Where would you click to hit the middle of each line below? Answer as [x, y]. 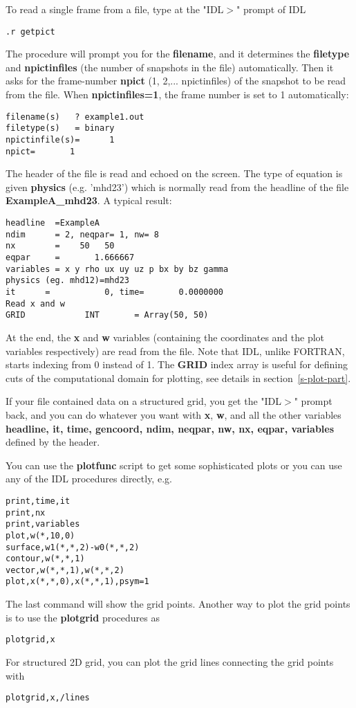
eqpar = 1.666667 [70, 257]
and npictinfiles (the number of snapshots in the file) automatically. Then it [170, 67]
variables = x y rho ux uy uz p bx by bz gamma [117, 269]
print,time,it [38, 501]
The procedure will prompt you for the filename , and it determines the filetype [178, 54]
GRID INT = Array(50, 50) [107, 315]
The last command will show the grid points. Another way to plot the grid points [178, 604]
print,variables [43, 524]
